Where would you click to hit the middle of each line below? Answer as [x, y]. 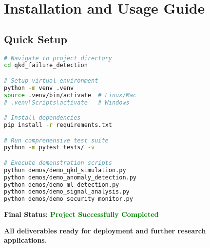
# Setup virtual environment [51, 80]
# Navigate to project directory [58, 58]
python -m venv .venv [39, 88]
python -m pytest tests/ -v [49, 148]
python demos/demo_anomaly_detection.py [70, 177]
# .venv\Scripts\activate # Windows [67, 102]
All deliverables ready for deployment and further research [105, 230]
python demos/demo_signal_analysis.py [67, 192]
